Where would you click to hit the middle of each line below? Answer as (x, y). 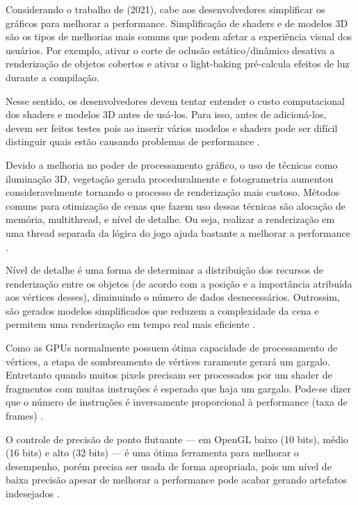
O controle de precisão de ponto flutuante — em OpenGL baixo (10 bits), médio (177, 439)
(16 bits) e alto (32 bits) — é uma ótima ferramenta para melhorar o (152, 453)
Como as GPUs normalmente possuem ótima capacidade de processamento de (172, 348)
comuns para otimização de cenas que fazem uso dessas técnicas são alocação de (176, 205)
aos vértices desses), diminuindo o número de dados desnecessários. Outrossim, (173, 297)
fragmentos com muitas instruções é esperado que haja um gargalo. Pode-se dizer (179, 388)
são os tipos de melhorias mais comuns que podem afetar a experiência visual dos (179, 36)
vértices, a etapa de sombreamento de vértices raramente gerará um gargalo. (168, 361)
